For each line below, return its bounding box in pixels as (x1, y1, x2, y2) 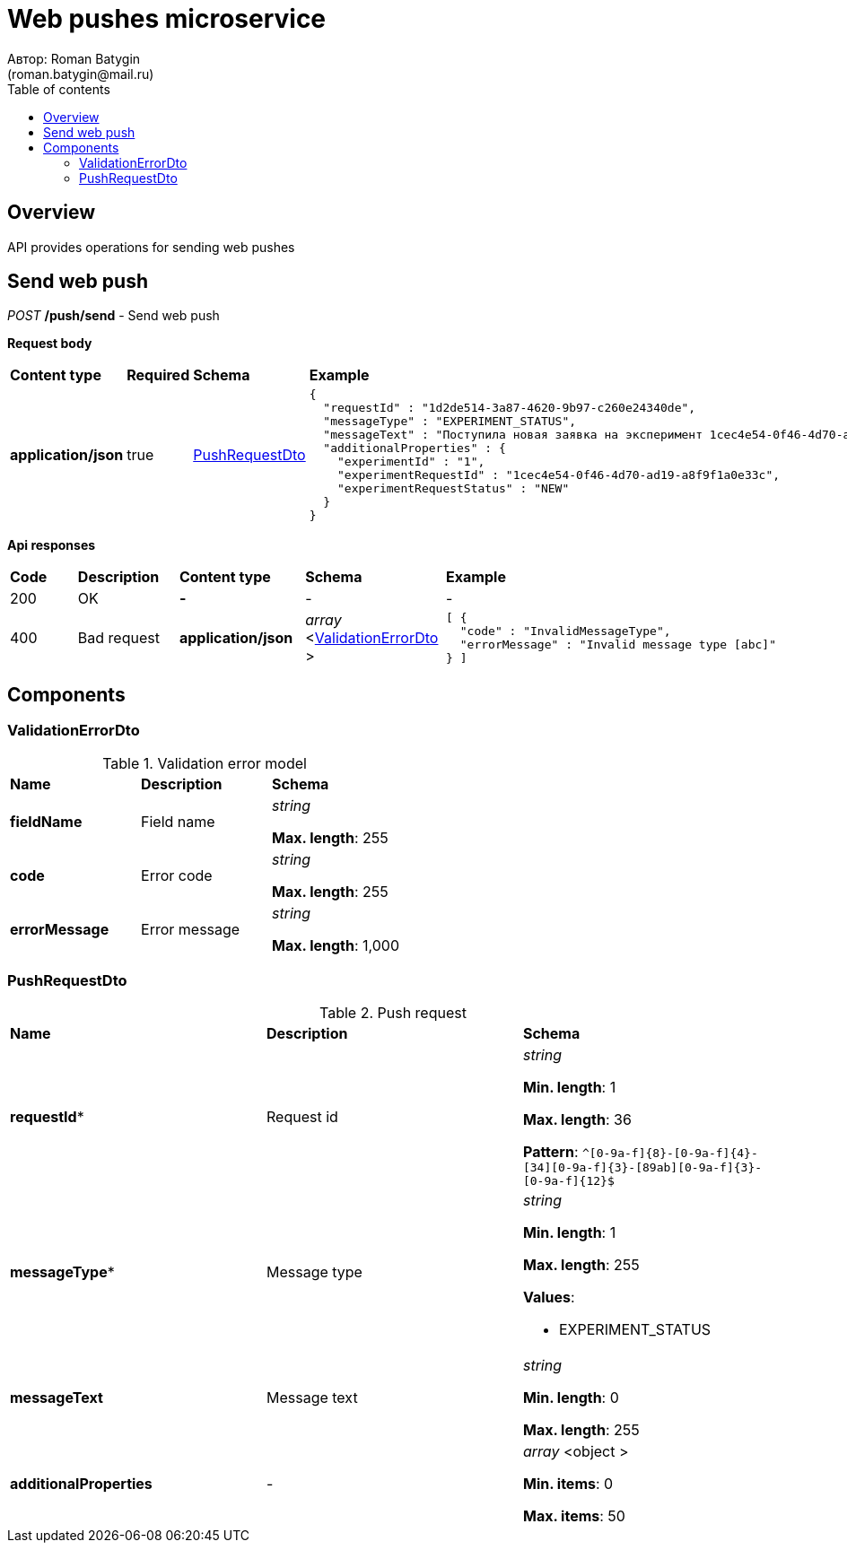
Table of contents (7, 81, 110, 97)
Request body (7, 335, 92, 352)
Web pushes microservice (7, 4, 327, 34)
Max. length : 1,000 (272, 936, 400, 954)
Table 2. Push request (319, 1004, 467, 1023)
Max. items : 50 (522, 1507, 625, 1526)
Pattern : (522, 1143, 579, 1162)
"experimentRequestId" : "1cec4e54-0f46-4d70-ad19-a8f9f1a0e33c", (336, 468, 781, 483)
